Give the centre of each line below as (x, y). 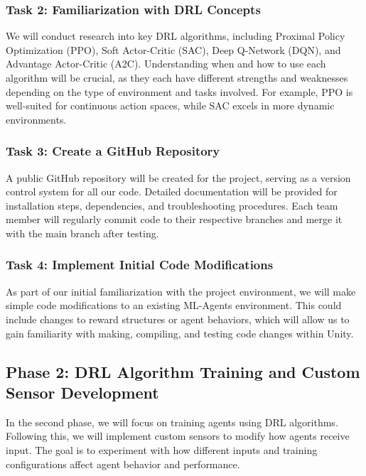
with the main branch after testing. (82, 233)
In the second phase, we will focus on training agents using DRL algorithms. (172, 422)
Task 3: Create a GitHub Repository (113, 151)
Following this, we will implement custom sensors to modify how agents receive (178, 436)
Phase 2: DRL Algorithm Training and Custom (183, 371)
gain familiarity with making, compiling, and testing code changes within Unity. (180, 333)
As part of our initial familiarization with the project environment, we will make (181, 291)
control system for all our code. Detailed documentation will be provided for (172, 191)
